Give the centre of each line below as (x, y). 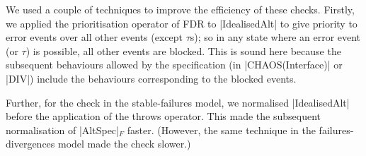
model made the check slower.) (124, 144)
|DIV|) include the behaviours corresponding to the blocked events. (151, 78)
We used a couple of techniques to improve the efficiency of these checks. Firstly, (180, 9)
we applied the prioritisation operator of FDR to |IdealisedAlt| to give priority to (182, 23)
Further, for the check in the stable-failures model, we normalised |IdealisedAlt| (178, 102)
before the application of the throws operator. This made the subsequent (163, 116)
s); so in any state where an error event (275, 37)
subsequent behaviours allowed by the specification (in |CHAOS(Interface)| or (174, 65)
